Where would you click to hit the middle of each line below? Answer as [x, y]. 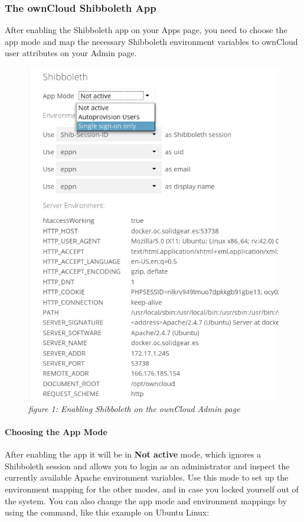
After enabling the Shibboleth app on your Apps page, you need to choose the [146, 30]
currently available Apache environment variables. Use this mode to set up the [147, 477]
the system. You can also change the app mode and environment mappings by [146, 500]
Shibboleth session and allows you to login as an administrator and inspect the [147, 466]
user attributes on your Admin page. [71, 53]
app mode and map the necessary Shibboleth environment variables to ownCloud [151, 41]
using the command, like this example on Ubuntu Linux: [107, 512]
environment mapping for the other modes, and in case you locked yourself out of [152, 489]
